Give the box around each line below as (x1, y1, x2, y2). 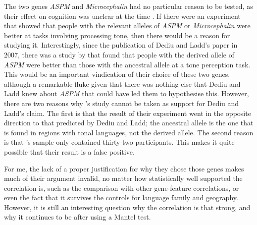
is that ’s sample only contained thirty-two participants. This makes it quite (4, 137, 235, 147)
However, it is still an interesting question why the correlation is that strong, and (4, 202, 251, 212)
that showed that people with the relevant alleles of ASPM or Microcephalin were (4, 20, 251, 31)
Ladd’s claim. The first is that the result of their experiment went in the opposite (4, 108, 251, 118)
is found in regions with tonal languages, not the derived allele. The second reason (4, 127, 254, 137)
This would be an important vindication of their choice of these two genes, (4, 69, 230, 79)
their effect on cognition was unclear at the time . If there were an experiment (4, 10, 241, 21)
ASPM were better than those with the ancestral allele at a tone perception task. (4, 59, 251, 69)
